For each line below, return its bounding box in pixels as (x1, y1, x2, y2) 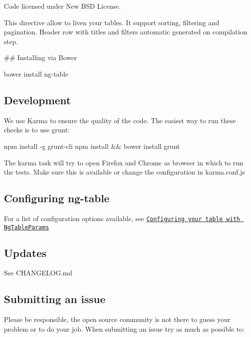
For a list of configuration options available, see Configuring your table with (4, 213, 240, 223)
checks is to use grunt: (4, 125, 70, 135)
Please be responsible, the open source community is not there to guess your (4, 314, 231, 324)
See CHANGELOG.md (4, 268, 72, 278)
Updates (4, 245, 47, 260)
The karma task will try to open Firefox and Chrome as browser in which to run (4, 157, 243, 167)
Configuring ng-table (4, 191, 110, 206)
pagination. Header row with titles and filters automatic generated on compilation (4, 27, 247, 37)
